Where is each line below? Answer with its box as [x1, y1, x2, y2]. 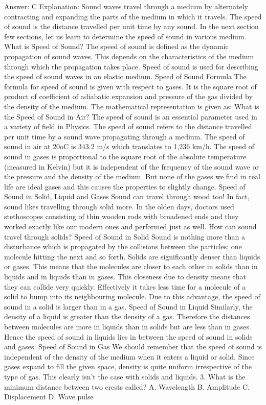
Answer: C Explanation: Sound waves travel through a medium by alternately [4, 1, 248, 11]
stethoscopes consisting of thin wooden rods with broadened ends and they [4, 211, 239, 222]
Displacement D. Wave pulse [4, 391, 94, 402]
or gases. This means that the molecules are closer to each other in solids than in [4, 261, 258, 272]
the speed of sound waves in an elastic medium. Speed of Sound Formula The [4, 71, 247, 82]
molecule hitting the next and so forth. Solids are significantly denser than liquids [4, 251, 260, 261]
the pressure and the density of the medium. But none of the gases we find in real [4, 171, 260, 182]
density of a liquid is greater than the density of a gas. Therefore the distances [4, 311, 250, 322]
